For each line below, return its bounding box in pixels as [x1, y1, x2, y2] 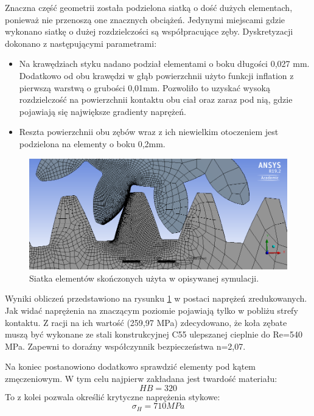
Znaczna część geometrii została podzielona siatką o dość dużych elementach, [5, 1, 293, 13]
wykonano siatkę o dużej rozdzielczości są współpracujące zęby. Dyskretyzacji [5, 25, 293, 38]
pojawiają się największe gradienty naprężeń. [19, 105, 186, 117]
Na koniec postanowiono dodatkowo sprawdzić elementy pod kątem [5, 360, 256, 373]
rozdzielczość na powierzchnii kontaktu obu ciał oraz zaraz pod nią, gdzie [19, 93, 293, 106]
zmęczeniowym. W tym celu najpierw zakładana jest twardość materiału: [5, 372, 277, 384]
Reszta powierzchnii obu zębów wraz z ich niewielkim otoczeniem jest [19, 125, 279, 138]
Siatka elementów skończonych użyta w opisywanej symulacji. [29, 271, 259, 284]
